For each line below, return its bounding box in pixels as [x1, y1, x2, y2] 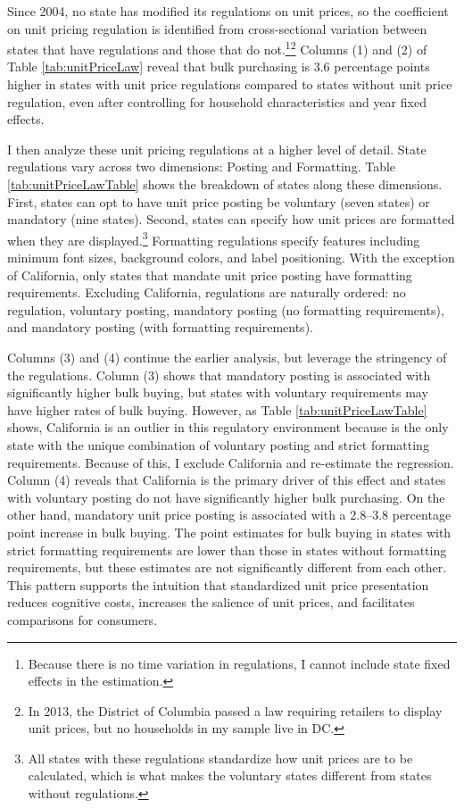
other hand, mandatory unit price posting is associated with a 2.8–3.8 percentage [7, 505, 452, 524]
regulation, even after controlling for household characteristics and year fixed [7, 92, 427, 111]
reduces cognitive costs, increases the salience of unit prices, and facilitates [7, 593, 415, 612]
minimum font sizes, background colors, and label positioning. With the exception [7, 248, 455, 267]
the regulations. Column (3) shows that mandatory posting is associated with [7, 365, 431, 384]
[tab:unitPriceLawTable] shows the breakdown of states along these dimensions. [7, 175, 443, 193]
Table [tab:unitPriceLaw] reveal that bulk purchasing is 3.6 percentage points [7, 57, 430, 76]
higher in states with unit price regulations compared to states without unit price [7, 75, 452, 94]
